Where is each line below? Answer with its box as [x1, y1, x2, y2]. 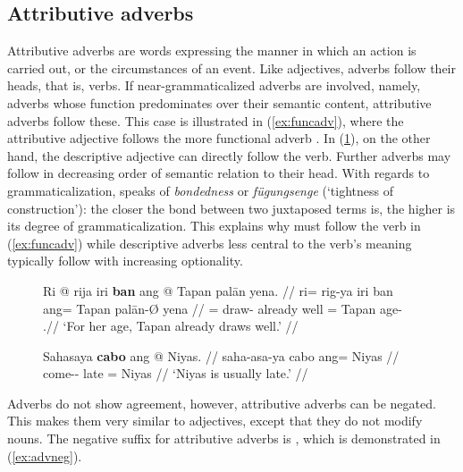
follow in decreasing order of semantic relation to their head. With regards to [7, 164, 430, 182]
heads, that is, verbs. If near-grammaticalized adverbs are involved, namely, [7, 76, 421, 95]
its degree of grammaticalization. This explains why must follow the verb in [7, 216, 421, 235]
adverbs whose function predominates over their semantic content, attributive [7, 93, 432, 112]
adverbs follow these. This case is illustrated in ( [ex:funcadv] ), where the [7, 111, 404, 130]
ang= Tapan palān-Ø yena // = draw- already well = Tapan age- [43, 299, 402, 317]
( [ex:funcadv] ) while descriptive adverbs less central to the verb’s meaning [7, 233, 412, 252]
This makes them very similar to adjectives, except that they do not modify [7, 411, 423, 430]
